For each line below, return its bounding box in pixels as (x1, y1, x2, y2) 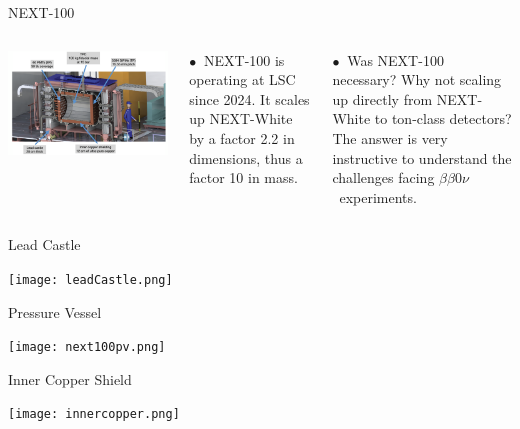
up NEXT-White (189, 108, 293, 129)
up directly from (332, 88, 433, 109)
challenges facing (332, 167, 435, 188)
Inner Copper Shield (8, 368, 132, 389)
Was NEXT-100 (347, 49, 444, 70)
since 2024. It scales (189, 88, 310, 109)
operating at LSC (189, 69, 296, 90)
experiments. (339, 186, 417, 207)
